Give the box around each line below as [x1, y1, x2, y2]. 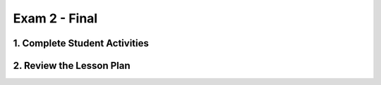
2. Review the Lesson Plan [13, 60, 131, 72]
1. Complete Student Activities [13, 37, 150, 49]
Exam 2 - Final [13, 11, 98, 26]
